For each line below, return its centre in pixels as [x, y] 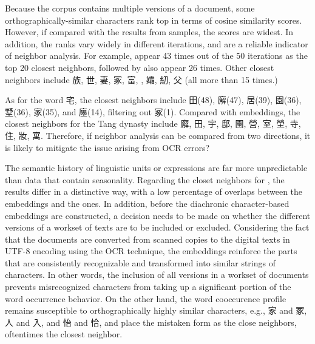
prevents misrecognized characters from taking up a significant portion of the [148, 287]
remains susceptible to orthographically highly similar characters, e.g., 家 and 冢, [156, 310]
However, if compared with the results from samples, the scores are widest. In [149, 32]
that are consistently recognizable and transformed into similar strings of [140, 262]
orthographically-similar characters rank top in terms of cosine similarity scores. [154, 20]
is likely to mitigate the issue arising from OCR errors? [107, 147]
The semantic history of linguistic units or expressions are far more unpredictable [156, 168]
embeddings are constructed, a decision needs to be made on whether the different [158, 215]
